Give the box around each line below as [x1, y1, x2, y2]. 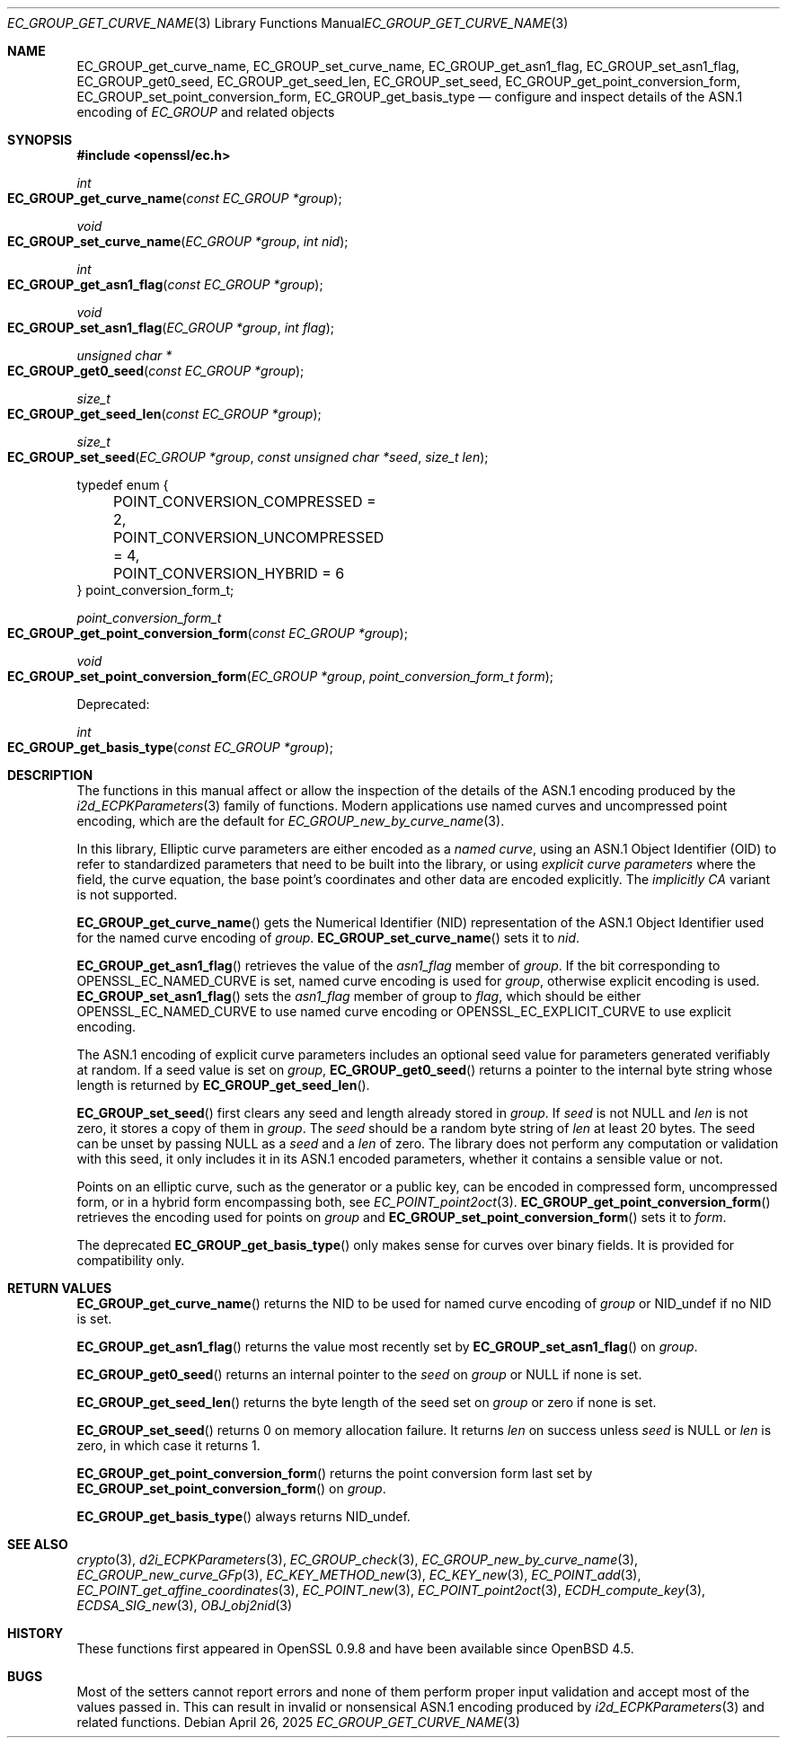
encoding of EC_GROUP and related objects [76, 104, 335, 120]
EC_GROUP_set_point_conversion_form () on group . [76, 1481, 386, 1496]
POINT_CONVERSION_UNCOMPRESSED [112, 528, 385, 546]
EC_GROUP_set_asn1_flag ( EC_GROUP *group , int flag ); [7, 320, 335, 335]
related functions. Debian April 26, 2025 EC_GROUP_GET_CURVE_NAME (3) [76, 1714, 520, 1730]
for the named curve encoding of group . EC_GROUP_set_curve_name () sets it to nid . [76, 930, 580, 945]
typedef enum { [76, 477, 169, 492]
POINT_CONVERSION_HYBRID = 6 [112, 564, 345, 582]
